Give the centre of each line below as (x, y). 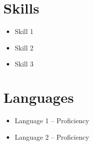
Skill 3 (24, 64)
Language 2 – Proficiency (52, 137)
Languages (39, 97)
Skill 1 (24, 31)
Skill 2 (24, 47)
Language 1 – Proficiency (52, 121)
